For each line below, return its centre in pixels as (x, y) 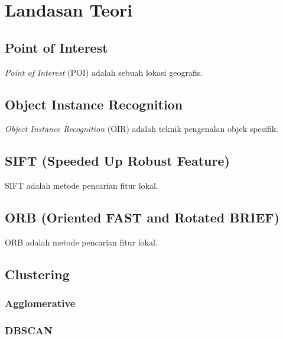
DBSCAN (29, 330)
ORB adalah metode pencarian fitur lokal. (81, 242)
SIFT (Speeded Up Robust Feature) (117, 161)
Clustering (37, 274)
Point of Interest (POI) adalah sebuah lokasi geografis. (104, 72)
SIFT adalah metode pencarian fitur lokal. (82, 185)
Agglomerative (40, 303)
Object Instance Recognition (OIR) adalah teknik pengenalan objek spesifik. (142, 129)
